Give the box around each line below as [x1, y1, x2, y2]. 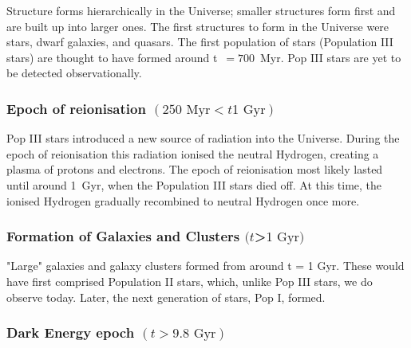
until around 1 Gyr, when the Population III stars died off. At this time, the [6, 176, 382, 193]
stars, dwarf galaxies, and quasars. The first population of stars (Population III [6, 33, 393, 50]
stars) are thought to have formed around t [6, 49, 218, 65]
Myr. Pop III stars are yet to [260, 49, 401, 65]
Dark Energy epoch [6, 323, 135, 342]
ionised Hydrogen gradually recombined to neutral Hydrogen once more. [6, 192, 360, 209]
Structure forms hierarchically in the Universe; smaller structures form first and [6, 2, 396, 18]
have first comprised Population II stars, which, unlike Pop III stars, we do [6, 273, 373, 290]
